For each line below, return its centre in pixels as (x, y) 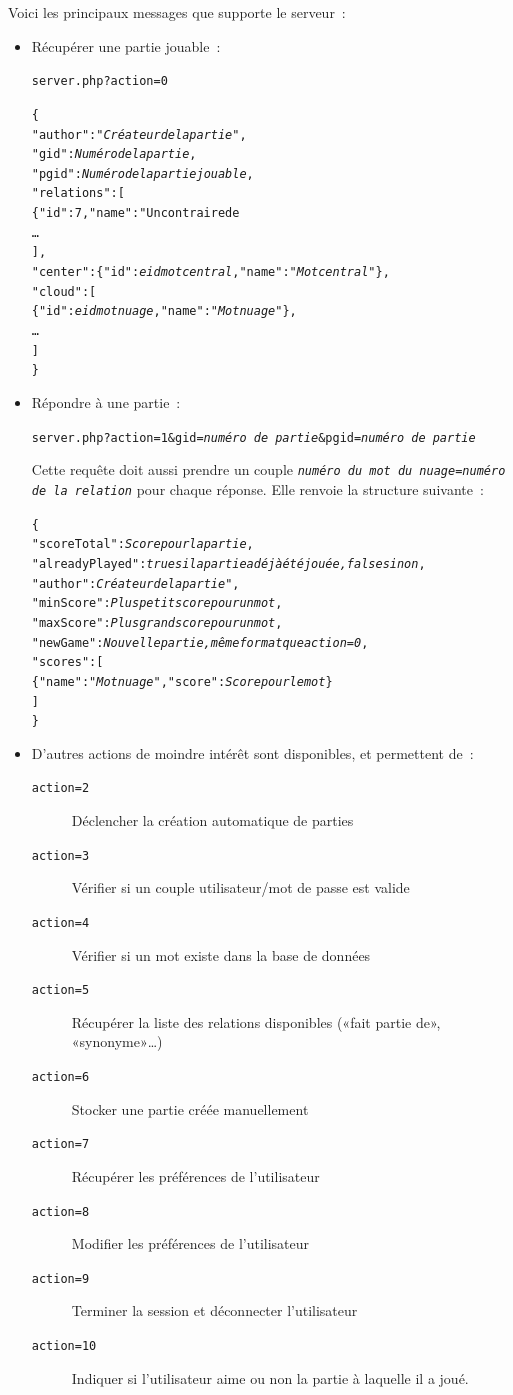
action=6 (60, 1077)
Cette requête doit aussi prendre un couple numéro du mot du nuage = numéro (268, 469)
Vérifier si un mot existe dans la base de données (221, 954)
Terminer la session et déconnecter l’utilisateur (214, 1310)
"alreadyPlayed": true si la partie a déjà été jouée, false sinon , (228, 563)
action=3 (60, 855)
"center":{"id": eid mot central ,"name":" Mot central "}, (210, 272)
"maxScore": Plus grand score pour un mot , (157, 622)
